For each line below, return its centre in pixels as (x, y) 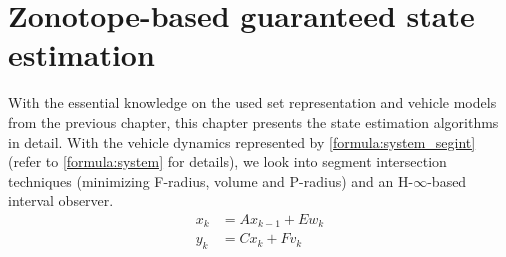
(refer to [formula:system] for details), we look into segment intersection (227, 161)
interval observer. (61, 200)
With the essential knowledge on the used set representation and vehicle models (252, 102)
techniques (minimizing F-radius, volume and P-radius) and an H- (211, 180)
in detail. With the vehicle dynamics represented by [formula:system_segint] (242, 141)
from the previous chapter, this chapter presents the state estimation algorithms (253, 121)
